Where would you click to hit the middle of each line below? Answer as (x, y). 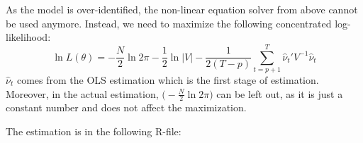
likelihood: (28, 37)
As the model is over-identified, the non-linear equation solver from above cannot (182, 9)
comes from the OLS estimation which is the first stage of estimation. (168, 79)
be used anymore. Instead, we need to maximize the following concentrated (169, 23)
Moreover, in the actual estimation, (82, 93)
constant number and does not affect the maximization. (126, 107)
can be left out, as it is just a (280, 93)
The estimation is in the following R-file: (94, 131)
